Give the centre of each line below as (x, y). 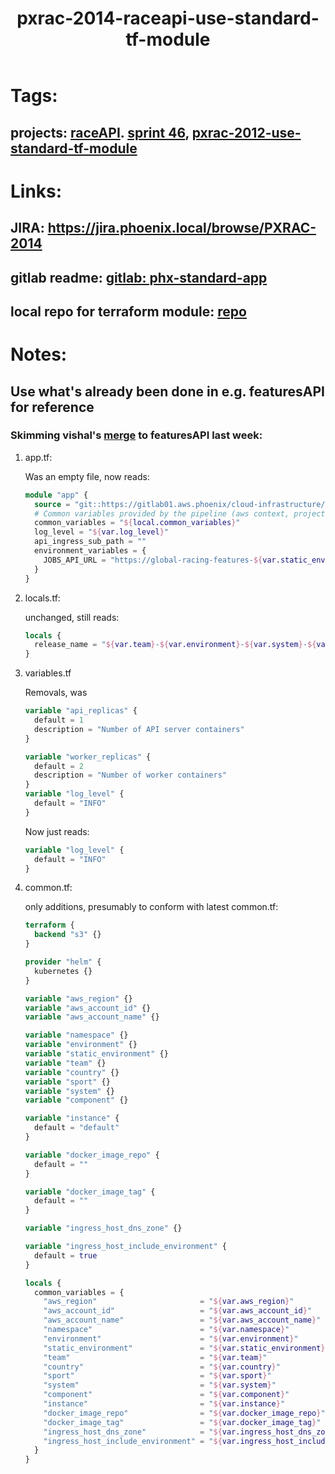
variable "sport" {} (67, 1082)
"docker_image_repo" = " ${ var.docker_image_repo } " (184, 1413)
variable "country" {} (72, 1072)
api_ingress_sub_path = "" (90, 542)
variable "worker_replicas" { (88, 757)
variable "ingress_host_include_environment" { (125, 1247)
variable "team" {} (65, 1063)
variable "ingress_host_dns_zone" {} (103, 1228)
